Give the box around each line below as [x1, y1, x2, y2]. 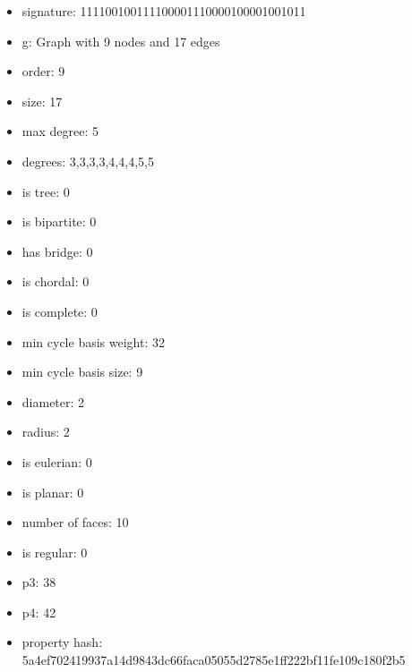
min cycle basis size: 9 [21, 362, 143, 381]
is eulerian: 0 [21, 452, 92, 471]
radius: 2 [21, 422, 70, 441]
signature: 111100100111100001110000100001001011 [21, 2, 306, 20]
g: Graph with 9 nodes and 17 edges [21, 31, 220, 50]
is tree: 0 [21, 182, 70, 200]
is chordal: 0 [21, 272, 90, 291]
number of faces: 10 [21, 513, 129, 532]
